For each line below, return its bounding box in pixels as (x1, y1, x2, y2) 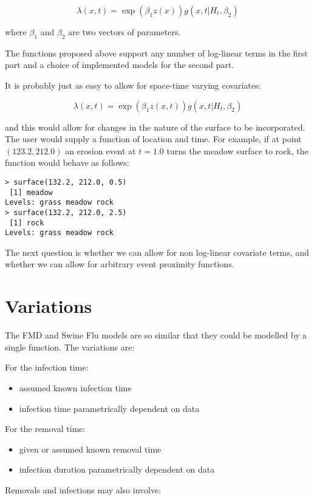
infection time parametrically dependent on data (19, 402, 200, 414)
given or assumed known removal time (19, 442, 162, 455)
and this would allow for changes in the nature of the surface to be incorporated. (5, 120, 305, 133)
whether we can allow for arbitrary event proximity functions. (5, 258, 234, 270)
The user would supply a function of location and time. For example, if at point (5, 132, 302, 145)
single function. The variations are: (5, 340, 135, 353)
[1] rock (9, 218, 44, 227)
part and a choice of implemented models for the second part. (5, 58, 234, 71)
